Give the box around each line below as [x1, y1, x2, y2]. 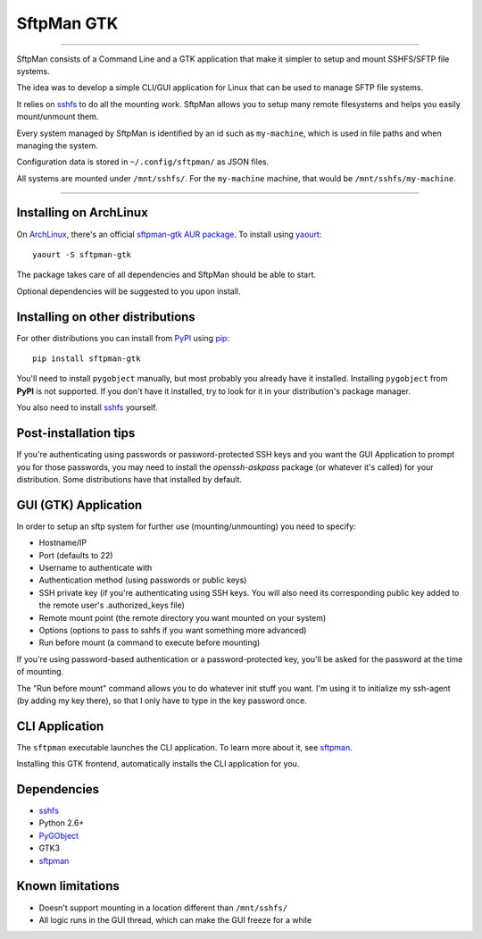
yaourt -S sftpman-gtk [32, 249, 132, 259]
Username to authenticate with [38, 562, 153, 573]
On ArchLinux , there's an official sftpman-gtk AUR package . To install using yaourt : [16, 229, 322, 239]
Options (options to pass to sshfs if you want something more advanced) [38, 625, 307, 635]
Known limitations [16, 878, 120, 893]
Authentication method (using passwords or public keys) [38, 574, 247, 585]
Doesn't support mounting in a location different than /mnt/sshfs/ [38, 902, 288, 913]
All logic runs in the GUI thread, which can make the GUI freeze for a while [38, 914, 312, 925]
